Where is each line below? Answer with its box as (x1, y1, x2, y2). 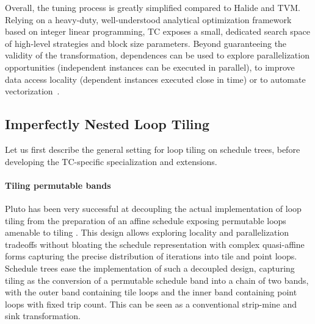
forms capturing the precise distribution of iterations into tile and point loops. (5, 250, 297, 262)
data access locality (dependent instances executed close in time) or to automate (5, 72, 306, 85)
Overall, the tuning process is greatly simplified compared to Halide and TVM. (5, 1, 300, 13)
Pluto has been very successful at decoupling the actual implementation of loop (5, 202, 302, 214)
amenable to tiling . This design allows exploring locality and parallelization (5, 226, 289, 239)
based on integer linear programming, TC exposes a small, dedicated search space (5, 25, 310, 38)
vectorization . (5, 85, 60, 97)
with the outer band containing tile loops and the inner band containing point (5, 286, 297, 298)
